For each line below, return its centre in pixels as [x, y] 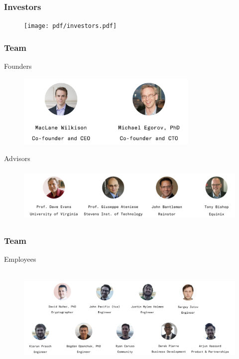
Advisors [17, 158]
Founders [18, 66]
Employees [20, 259]
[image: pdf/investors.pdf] [70, 26]
